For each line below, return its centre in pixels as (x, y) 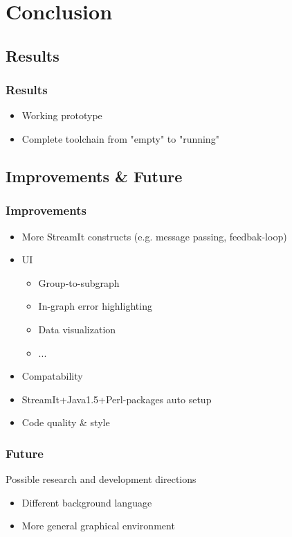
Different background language (87, 502)
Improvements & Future (94, 176)
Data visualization (77, 329)
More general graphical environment (98, 526)
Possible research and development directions (101, 479)
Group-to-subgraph (79, 282)
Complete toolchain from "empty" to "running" (120, 138)
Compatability (52, 376)
